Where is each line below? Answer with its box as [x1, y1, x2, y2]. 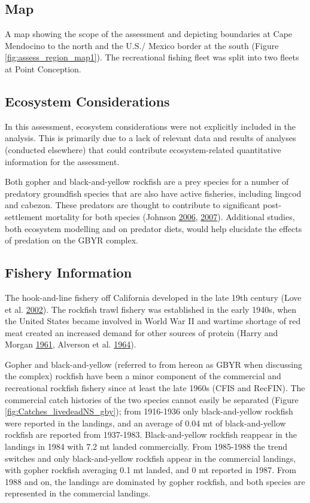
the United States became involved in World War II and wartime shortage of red [5, 315, 301, 327]
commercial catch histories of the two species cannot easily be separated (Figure [5, 393, 299, 406]
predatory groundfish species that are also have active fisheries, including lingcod [5, 187, 302, 199]
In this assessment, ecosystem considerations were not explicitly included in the [5, 120, 296, 132]
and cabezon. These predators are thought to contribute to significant [5, 199, 260, 211]
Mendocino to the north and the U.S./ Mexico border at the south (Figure [5, 39, 279, 51]
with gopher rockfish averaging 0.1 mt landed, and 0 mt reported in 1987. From [5, 464, 297, 476]
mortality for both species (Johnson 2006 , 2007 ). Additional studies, [45, 210, 295, 222]
